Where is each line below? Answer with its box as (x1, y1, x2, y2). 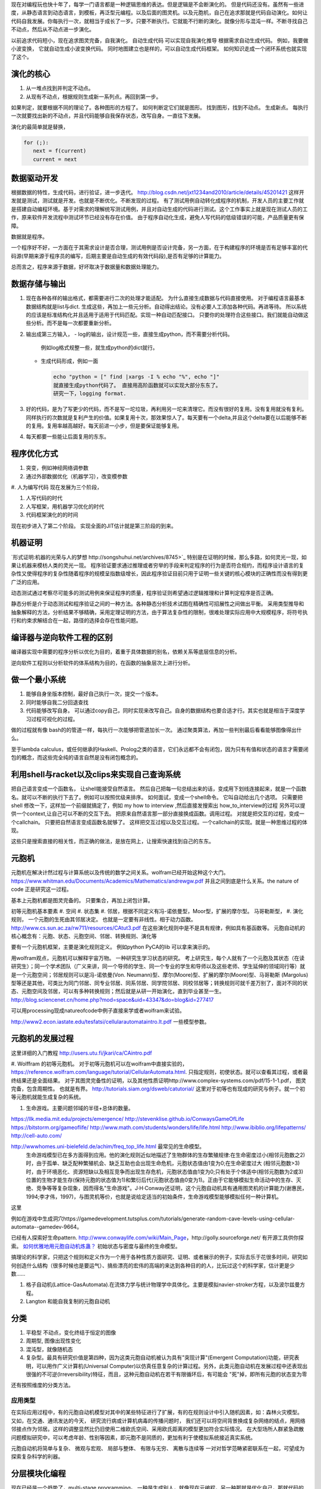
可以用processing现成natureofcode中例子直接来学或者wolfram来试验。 (11, 1007, 185, 1014)
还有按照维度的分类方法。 (11, 1382, 74, 1389)
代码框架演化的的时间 (26, 511, 78, 518)
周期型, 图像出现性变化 (26, 1337, 81, 1344)
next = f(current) (33, 148, 87, 154)
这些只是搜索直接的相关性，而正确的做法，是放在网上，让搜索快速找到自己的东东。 (11, 837, 214, 845)
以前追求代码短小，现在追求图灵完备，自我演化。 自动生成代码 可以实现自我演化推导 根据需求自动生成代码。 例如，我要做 (11, 36, 309, 44)
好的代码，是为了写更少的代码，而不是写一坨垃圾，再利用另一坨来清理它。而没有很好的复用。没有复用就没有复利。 (26, 406, 307, 413)
